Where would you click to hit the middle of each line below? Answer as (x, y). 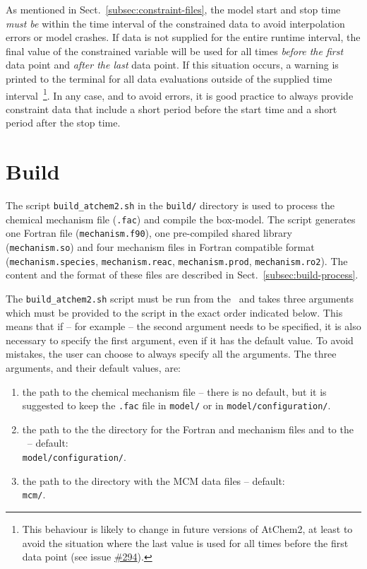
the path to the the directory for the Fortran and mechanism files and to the (188, 429)
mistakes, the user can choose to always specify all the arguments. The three (171, 354)
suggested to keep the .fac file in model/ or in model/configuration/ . (176, 405)
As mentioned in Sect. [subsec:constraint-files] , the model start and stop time (173, 9)
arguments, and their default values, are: (94, 368)
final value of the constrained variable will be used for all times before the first (175, 51)
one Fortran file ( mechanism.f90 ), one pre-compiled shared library (149, 233)
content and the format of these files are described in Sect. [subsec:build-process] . (182, 275)
